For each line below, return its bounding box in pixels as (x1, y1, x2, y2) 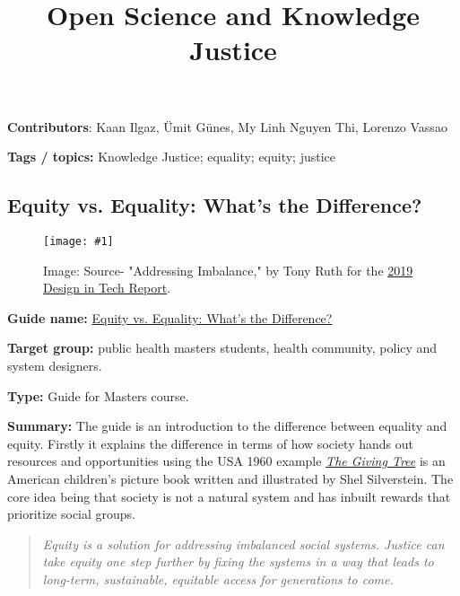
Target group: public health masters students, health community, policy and (7, 338, 438, 357)
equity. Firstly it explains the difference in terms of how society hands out (7, 434, 413, 452)
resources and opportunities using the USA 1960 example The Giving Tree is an (7, 451, 446, 470)
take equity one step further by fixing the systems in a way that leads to (42, 552, 434, 571)
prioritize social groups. (7, 504, 136, 523)
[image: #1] (43, 234, 114, 248)
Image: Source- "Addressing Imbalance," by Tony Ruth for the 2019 (43, 260, 413, 279)
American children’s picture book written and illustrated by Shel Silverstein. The (7, 469, 454, 487)
